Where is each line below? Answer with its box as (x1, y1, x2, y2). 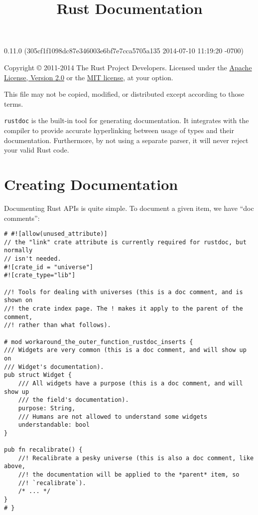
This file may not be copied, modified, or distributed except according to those (4, 89, 245, 99)
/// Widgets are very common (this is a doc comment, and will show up (4, 346, 247, 354)
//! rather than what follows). (4, 322, 111, 329)
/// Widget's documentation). (4, 363, 104, 370)
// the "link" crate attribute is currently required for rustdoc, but (4, 238, 247, 246)
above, (4, 463, 25, 470)
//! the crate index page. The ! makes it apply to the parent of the (4, 305, 243, 312)
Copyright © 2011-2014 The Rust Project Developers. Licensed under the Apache (4, 62, 252, 72)
